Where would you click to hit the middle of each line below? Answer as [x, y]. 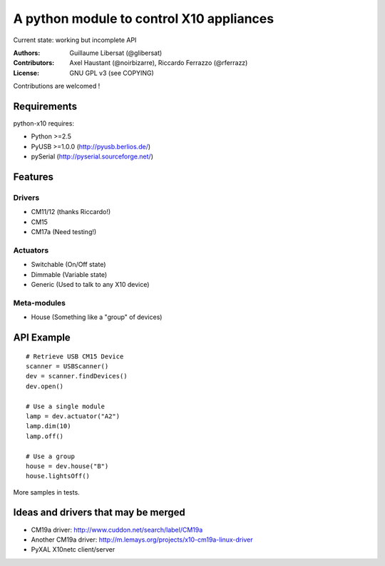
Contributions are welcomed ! [57, 86]
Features [33, 177]
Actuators [31, 250]
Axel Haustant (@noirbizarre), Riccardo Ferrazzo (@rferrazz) [159, 63]
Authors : [27, 53]
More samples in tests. [46, 492]
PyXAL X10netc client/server [73, 550]
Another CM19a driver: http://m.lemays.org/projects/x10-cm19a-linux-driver [142, 540]
